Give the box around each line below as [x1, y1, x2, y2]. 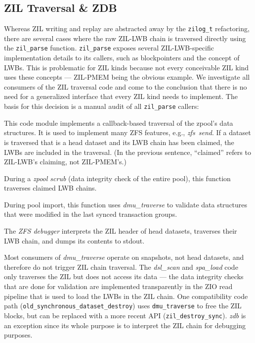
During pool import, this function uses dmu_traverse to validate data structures [4, 199, 248, 209]
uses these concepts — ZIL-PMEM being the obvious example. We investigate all [4, 72, 250, 82]
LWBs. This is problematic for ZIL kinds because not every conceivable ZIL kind [4, 62, 249, 72]
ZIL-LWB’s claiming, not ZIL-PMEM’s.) [4, 156, 127, 167]
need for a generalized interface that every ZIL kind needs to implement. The [4, 91, 238, 101]
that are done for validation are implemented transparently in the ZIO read [4, 281, 233, 292]
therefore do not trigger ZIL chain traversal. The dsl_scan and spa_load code [4, 261, 238, 272]
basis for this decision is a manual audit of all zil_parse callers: [4, 101, 199, 111]
